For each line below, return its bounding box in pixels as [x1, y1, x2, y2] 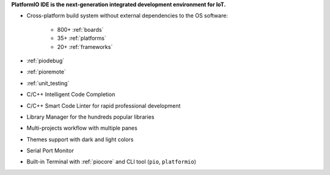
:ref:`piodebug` [26, 57, 65, 64]
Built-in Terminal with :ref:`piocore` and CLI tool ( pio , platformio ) [26, 158, 197, 165]
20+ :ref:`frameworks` [57, 43, 113, 50]
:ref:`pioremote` [26, 68, 67, 76]
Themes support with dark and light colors [26, 135, 134, 143]
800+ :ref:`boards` [57, 26, 104, 33]
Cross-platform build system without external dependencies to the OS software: [26, 12, 229, 20]
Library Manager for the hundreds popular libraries [26, 113, 155, 121]
